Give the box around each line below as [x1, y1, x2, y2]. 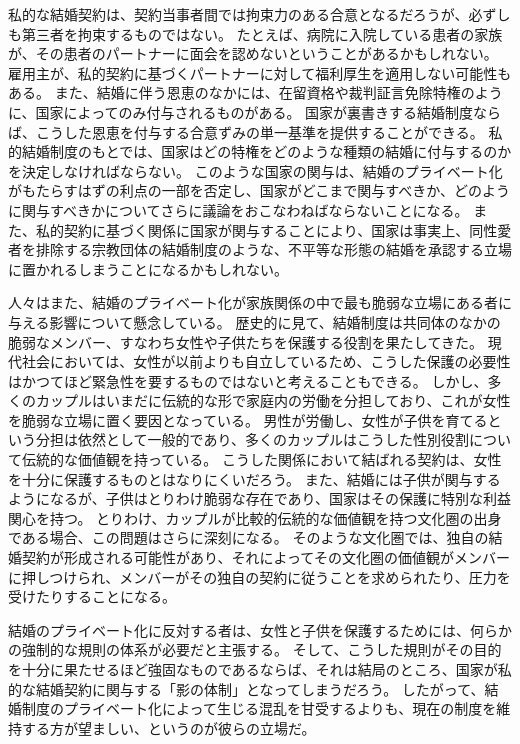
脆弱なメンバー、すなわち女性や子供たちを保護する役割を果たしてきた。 [8, 331, 484, 352]
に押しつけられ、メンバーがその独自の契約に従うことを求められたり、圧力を [8, 566, 511, 587]
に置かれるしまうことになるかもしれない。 [8, 258, 288, 279]
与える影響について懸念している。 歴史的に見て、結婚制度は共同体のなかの [8, 311, 501, 332]
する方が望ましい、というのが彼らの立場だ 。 [21, 717, 316, 738]
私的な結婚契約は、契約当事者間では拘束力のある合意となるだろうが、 [8, 4, 469, 24]
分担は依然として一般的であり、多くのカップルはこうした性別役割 [35, 429, 469, 450]
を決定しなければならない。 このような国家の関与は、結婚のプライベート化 [8, 160, 503, 181]
